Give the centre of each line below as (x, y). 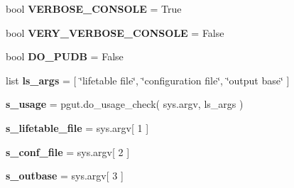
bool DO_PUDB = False (65, 56)
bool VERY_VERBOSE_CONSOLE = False (115, 32)
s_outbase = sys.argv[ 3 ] (65, 176)
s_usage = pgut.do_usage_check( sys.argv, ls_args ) (125, 104)
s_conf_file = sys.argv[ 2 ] (68, 151)
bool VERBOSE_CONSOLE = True (94, 9)
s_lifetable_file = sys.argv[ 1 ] (77, 127)
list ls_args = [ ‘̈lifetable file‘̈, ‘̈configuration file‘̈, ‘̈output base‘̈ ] (148, 80)
